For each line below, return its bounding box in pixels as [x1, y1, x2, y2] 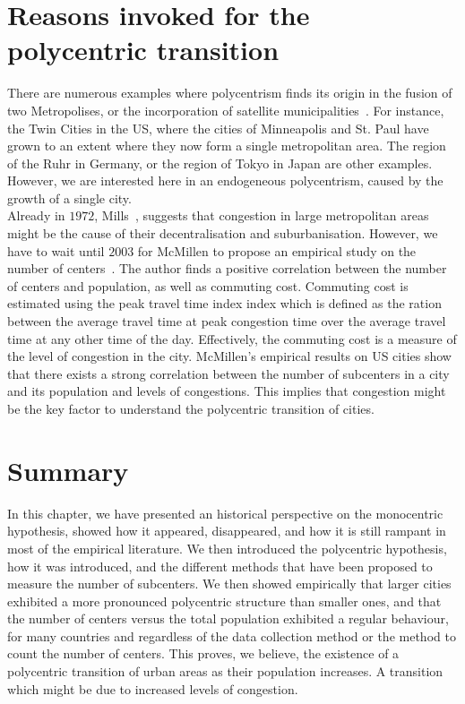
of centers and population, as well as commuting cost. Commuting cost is [7, 276, 409, 295]
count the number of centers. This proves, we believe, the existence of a [7, 644, 400, 663]
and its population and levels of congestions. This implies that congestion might [7, 382, 446, 400]
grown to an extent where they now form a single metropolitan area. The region [7, 136, 446, 155]
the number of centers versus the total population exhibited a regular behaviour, [7, 609, 449, 628]
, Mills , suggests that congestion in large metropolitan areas [94, 206, 429, 225]
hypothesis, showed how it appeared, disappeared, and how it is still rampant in [7, 521, 446, 540]
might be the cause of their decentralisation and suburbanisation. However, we [7, 224, 438, 243]
